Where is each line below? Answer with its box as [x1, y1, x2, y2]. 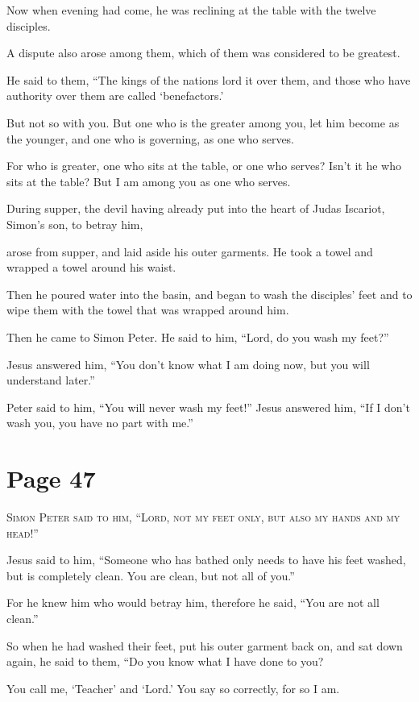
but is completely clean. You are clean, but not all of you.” [6, 567, 295, 584]
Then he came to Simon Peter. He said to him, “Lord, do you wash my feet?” [6, 328, 389, 345]
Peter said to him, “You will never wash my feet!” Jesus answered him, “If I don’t [6, 398, 410, 415]
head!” [6, 524, 39, 541]
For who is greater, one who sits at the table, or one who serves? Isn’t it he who [6, 157, 402, 174]
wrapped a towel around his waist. [6, 259, 176, 276]
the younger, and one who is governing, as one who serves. [6, 130, 295, 147]
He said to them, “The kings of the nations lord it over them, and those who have [6, 71, 411, 88]
